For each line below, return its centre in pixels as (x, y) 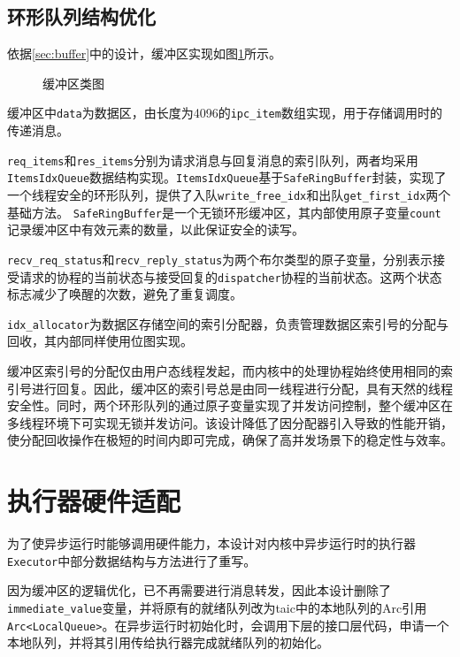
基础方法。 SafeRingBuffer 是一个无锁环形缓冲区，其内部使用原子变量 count (224, 212)
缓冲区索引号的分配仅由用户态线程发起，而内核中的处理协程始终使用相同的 (224, 371)
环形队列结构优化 (81, 16)
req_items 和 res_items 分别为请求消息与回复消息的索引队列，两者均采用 (213, 160)
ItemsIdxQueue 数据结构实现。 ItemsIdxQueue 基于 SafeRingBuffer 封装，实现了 (227, 177)
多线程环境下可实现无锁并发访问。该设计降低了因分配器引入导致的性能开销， (230, 422)
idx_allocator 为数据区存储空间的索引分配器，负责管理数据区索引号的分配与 (228, 323)
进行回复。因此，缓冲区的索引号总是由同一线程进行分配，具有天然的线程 (242, 388)
